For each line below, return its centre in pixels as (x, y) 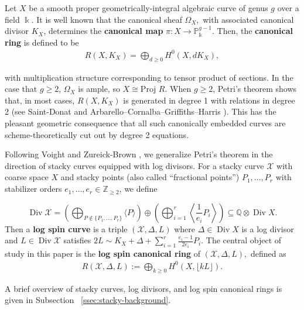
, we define (138, 189)
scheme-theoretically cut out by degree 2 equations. (97, 134)
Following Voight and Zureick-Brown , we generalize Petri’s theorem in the (139, 154)
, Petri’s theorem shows (255, 89)
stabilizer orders (33, 189)
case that (21, 89)
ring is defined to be (42, 42)
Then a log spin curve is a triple (66, 228)
